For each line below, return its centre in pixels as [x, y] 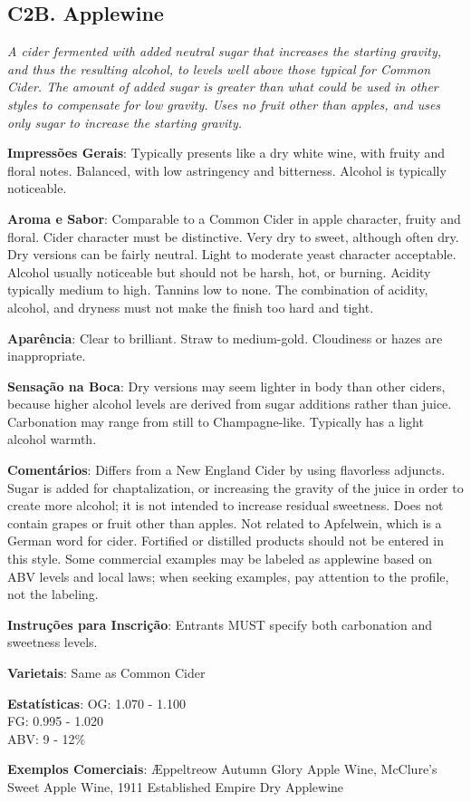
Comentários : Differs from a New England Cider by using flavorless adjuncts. [226, 470]
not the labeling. [53, 594]
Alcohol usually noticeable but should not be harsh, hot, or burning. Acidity [219, 271]
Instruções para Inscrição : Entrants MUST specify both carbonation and [220, 624]
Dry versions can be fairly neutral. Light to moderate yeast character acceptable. [232, 254]
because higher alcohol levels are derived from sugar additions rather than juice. [230, 404]
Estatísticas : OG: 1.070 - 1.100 [96, 703]
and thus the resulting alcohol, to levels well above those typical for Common [219, 68]
